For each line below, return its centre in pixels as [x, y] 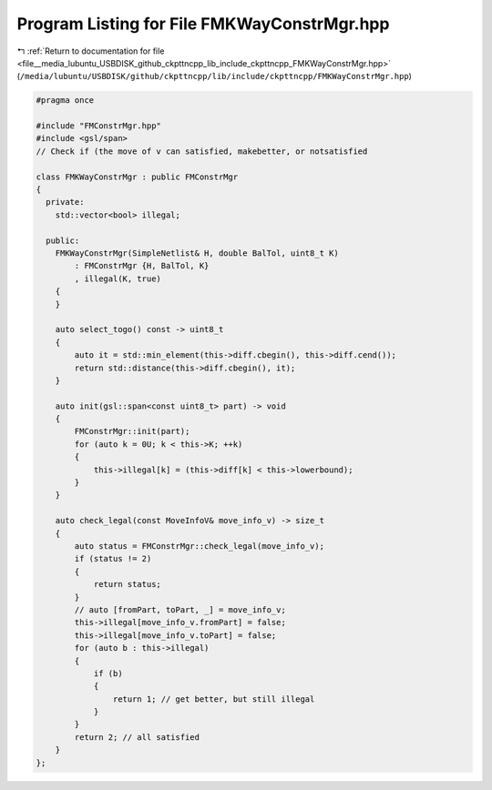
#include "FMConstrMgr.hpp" [98, 126]
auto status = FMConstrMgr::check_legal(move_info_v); [200, 546]
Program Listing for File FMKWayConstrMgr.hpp [203, 24]
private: [65, 202]
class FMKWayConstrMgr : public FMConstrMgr [137, 177]
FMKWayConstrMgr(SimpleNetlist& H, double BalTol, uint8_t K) [197, 253]
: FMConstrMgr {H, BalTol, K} [142, 266]
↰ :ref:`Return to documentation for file [91, 51]
